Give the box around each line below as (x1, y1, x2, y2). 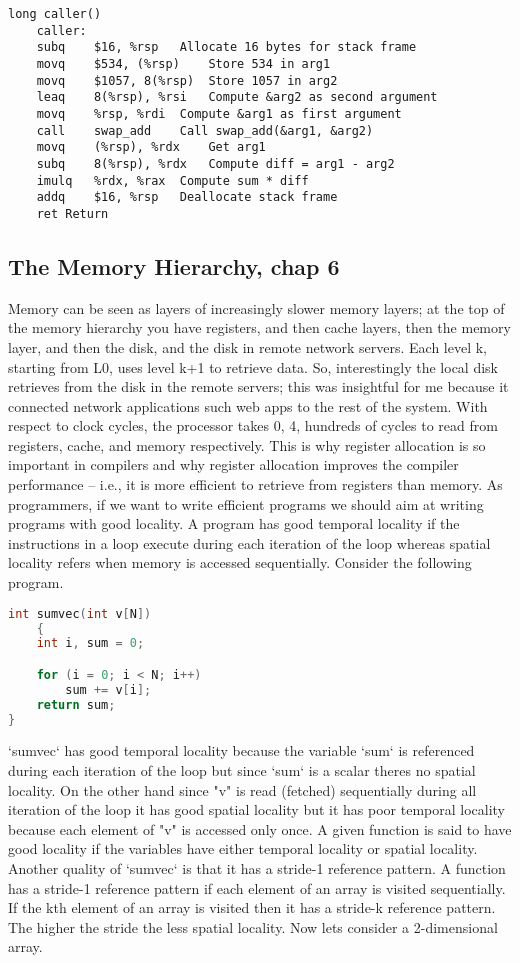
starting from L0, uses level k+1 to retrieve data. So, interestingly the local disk (8, 356, 498, 377)
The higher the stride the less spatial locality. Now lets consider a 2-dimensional (8, 916, 498, 937)
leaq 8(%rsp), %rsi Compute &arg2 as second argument (36, 90, 438, 105)
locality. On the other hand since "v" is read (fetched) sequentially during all (8, 779, 477, 800)
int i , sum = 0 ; (36, 636, 145, 651)
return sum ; (36, 697, 116, 712)
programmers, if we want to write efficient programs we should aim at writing (8, 493, 484, 514)
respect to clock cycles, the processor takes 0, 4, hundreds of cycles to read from (8, 415, 498, 436)
